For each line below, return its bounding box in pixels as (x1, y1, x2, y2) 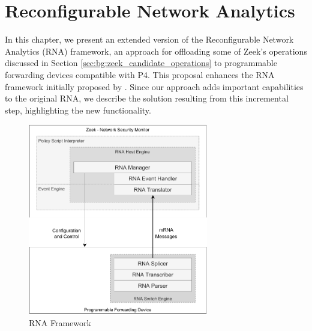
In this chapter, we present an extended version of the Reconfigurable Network (5, 33, 294, 46)
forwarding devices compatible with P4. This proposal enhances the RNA (5, 68, 275, 80)
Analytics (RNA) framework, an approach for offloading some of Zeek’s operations (5, 44, 307, 57)
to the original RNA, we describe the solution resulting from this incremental (5, 92, 289, 105)
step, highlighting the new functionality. (5, 103, 151, 116)
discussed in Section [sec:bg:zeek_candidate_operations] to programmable (5, 56, 277, 69)
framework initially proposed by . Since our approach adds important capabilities (5, 80, 304, 93)
